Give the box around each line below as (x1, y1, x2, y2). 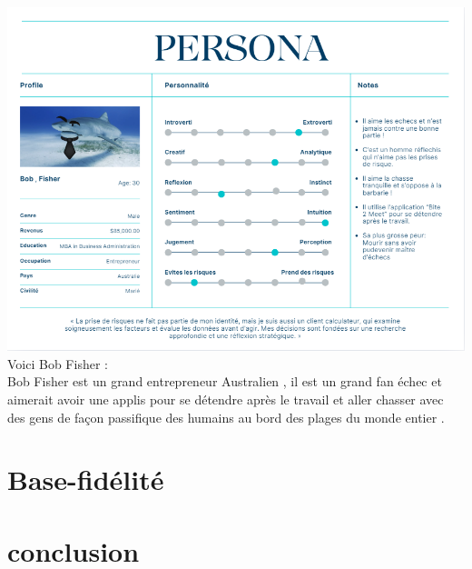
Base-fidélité (7, 461, 164, 498)
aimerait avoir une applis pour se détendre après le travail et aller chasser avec (7, 389, 444, 408)
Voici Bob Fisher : (7, 354, 108, 373)
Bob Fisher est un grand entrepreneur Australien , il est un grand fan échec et (7, 372, 442, 391)
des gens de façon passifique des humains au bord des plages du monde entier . (7, 407, 445, 426)
